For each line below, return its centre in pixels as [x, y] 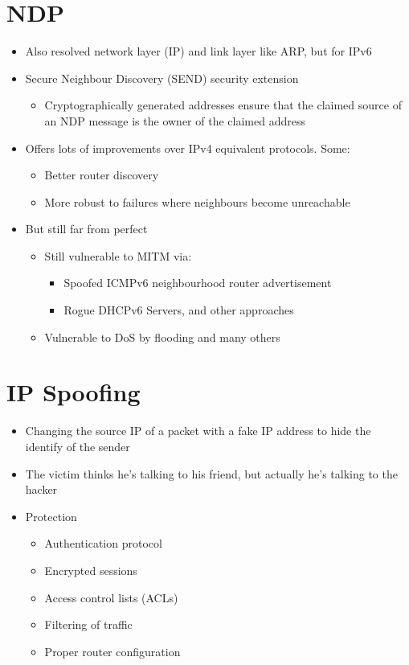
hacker [41, 489]
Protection [51, 516]
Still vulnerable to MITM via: [118, 255]
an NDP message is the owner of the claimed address [175, 120]
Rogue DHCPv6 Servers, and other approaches [179, 310]
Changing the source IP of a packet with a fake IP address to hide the [198, 431]
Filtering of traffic [88, 624]
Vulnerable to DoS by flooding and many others [162, 337]
